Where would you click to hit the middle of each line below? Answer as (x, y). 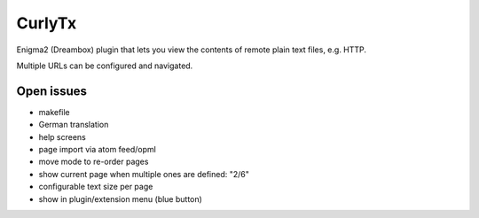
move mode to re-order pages (94, 162)
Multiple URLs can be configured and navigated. (105, 66)
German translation (74, 125)
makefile (54, 112)
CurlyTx (47, 23)
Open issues (52, 91)
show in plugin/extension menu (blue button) (121, 199)
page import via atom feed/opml (98, 150)
